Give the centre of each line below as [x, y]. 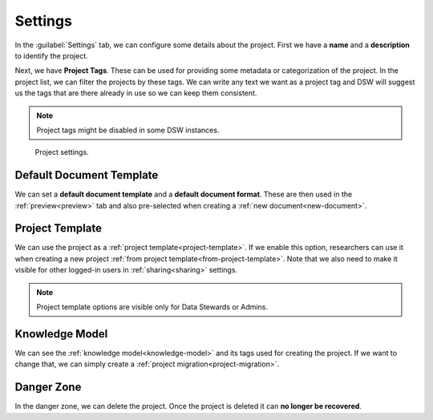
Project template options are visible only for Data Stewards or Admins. [152, 307]
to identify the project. [51, 55]
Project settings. [62, 152]
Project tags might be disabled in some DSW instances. [128, 130]
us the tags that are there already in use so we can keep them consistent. [136, 93]
